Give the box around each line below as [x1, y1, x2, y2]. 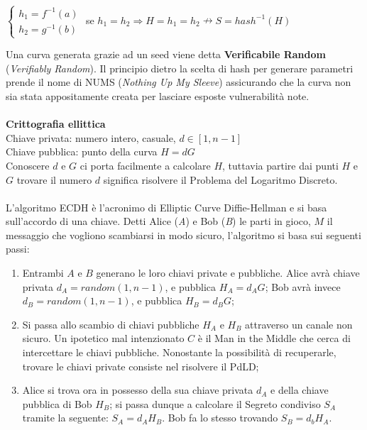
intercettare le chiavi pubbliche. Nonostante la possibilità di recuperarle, [22, 345, 336, 360]
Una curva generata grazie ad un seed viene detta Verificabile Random [6, 47, 326, 62]
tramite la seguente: [22, 410, 109, 425]
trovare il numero [16, 172, 92, 187]
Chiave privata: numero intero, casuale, [6, 130, 176, 145]
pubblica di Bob [22, 396, 92, 411]
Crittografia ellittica [6, 116, 106, 131]
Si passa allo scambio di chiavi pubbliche [22, 316, 199, 331]
